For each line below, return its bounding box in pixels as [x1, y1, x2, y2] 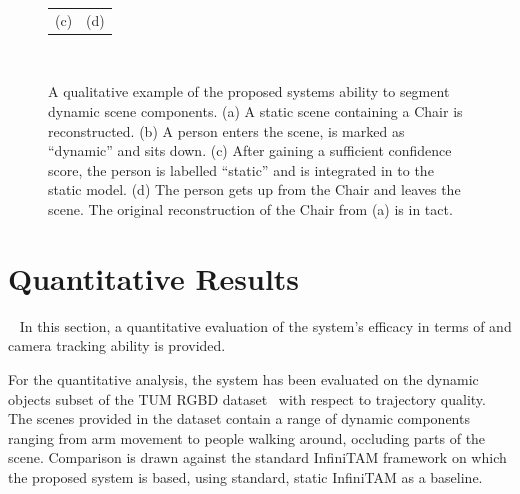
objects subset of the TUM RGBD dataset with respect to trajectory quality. [8, 388, 486, 409]
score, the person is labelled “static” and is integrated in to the [48, 159, 434, 180]
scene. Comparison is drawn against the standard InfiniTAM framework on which [8, 447, 507, 468]
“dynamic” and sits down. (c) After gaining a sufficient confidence [48, 140, 452, 161]
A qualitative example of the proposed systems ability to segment [48, 81, 450, 102]
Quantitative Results [8, 257, 300, 298]
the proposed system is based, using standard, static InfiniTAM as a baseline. [8, 466, 483, 487]
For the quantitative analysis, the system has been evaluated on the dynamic [8, 368, 479, 389]
